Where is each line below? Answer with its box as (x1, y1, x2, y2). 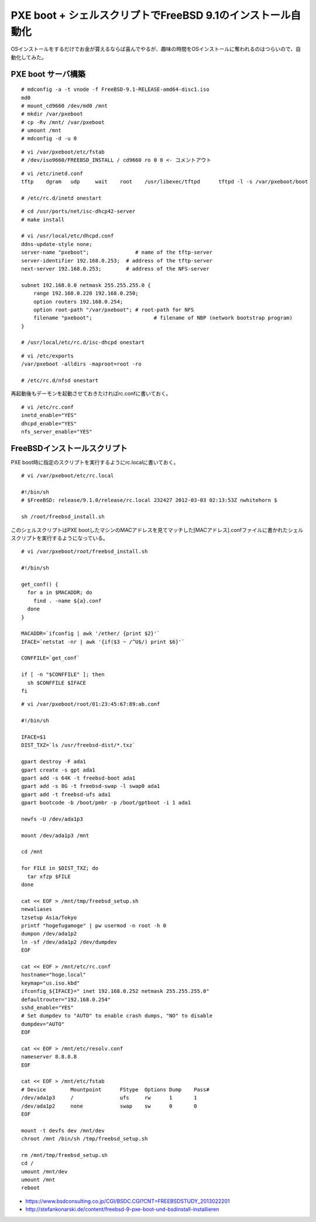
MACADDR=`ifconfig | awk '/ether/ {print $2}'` (21, 630, 160, 637)
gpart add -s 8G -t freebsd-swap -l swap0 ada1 (21, 783, 160, 790)
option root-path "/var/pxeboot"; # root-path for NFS (33, 306, 194, 313)
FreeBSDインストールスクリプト (11, 443, 128, 453)
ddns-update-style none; (21, 241, 92, 247)
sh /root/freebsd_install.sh (21, 513, 105, 520)
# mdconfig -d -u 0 (21, 135, 77, 142)
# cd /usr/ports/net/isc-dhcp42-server (21, 208, 136, 215)
